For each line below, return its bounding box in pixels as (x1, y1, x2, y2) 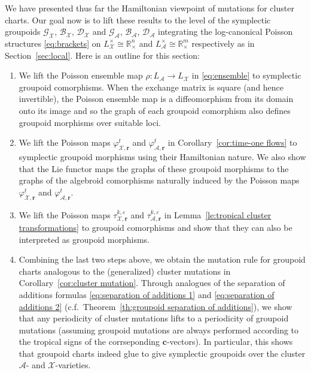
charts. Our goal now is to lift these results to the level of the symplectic (5, 13, 271, 26)
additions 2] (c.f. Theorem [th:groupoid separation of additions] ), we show (19, 300, 292, 312)
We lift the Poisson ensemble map (19, 69, 143, 82)
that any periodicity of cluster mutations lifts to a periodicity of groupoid (19, 312, 289, 324)
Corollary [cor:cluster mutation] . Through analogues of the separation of (19, 276, 285, 289)
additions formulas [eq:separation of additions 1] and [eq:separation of (19, 288, 275, 300)
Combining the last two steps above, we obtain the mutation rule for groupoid (19, 253, 306, 266)
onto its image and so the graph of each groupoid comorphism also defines (19, 104, 291, 116)
